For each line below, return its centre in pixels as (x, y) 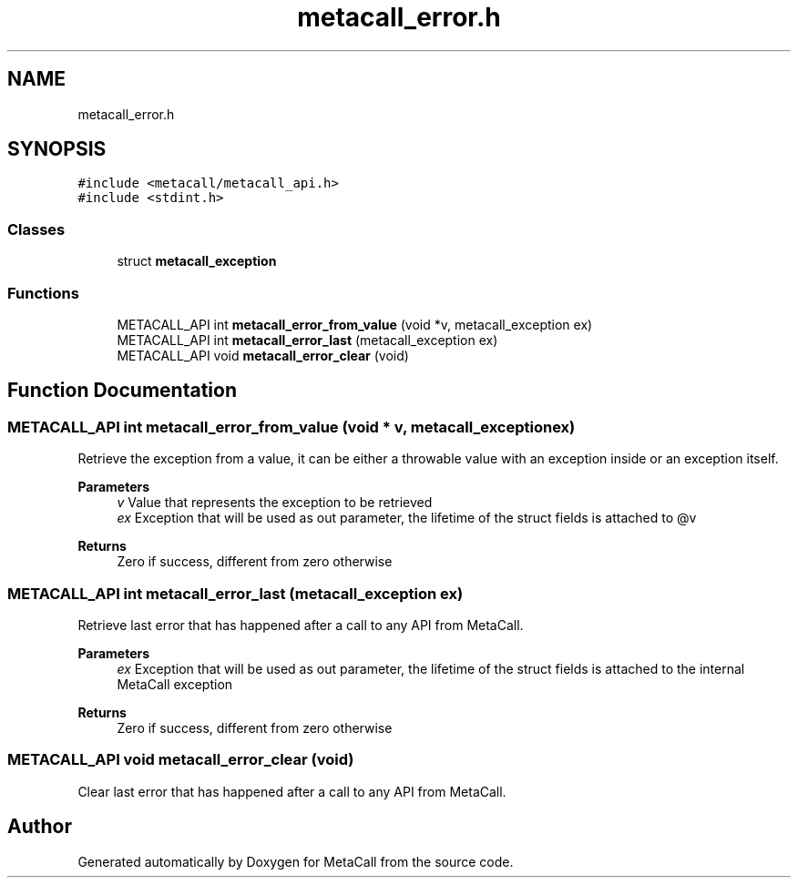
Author (40, 827)
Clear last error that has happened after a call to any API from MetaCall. (292, 791)
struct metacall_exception (197, 261)
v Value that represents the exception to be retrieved (275, 503)
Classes (36, 229)
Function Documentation (122, 391)
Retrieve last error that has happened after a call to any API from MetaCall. (301, 625)
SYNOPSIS (57, 149)
